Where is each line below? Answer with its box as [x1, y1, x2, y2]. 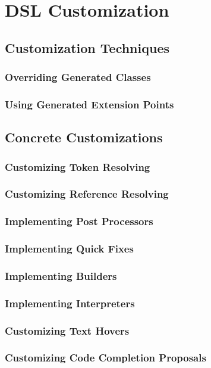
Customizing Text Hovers [5, 323, 130, 338]
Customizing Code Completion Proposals [5, 350, 206, 365]
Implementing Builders [5, 268, 117, 283]
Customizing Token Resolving [5, 159, 150, 174]
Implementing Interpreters [5, 295, 135, 310]
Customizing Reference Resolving [5, 186, 169, 201]
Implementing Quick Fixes [5, 241, 134, 256]
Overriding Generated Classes [5, 70, 151, 85]
